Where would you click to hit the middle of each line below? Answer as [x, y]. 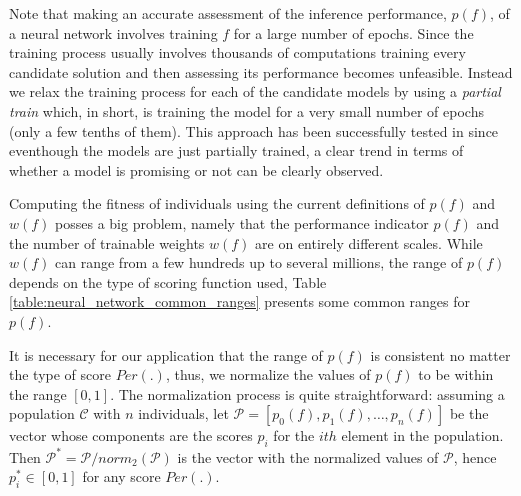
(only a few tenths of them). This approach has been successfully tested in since [254, 130]
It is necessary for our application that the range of [166, 354]
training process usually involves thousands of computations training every [237, 52]
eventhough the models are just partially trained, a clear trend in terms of [236, 150]
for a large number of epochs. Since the [353, 32]
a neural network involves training [113, 32]
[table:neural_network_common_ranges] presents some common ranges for [240, 301]
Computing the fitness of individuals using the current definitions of [217, 203]
